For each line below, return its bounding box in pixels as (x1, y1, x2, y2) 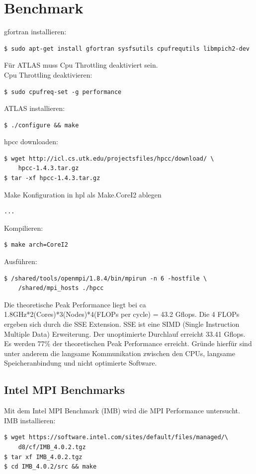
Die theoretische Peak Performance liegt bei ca (4, 299, 146, 309)
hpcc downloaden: (4, 136, 58, 147)
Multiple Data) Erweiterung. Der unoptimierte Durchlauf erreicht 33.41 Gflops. (4, 328, 246, 339)
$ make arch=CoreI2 (4, 241, 68, 249)
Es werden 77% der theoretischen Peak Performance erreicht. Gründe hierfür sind (4, 338, 252, 349)
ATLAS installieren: (4, 103, 65, 113)
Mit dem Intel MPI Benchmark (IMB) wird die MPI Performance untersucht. (4, 405, 240, 416)
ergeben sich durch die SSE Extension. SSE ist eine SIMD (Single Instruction (4, 319, 240, 329)
